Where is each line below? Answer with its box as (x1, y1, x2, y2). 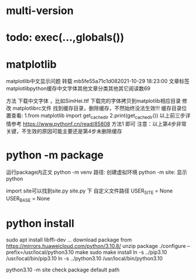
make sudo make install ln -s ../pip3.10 (75, 249, 167, 256)
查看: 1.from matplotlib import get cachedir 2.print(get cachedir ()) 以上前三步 (11, 112, 185, 120)
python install (6, 216, 74, 230)
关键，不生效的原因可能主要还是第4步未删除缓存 (6, 128, 123, 135)
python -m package (6, 149, 104, 162)
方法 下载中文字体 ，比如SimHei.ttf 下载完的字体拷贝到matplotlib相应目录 (6, 98, 181, 105)
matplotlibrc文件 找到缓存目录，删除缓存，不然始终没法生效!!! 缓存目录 (12, 105, 182, 112)
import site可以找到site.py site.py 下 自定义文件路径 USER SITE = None (6, 187, 173, 195)
